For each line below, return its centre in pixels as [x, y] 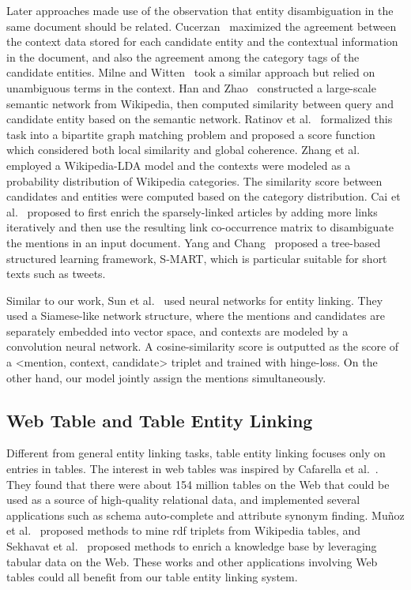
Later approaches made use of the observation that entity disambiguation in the [200, 10]
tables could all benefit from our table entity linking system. [152, 577]
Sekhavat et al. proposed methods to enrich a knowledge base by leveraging [192, 546]
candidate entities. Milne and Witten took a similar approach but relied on [191, 72]
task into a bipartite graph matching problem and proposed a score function [191, 134]
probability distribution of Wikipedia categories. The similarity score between [194, 180]
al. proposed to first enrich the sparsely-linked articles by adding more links [192, 211]
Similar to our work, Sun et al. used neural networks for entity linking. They [195, 300]
